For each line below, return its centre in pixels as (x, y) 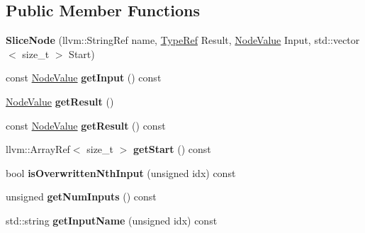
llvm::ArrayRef (38, 149)
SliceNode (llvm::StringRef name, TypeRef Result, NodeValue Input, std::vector (183, 40)
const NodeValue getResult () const (86, 125)
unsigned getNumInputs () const (81, 197)
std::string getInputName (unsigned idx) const (112, 220)
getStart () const (172, 149)
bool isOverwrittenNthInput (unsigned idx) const (121, 172)
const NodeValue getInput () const (84, 78)
